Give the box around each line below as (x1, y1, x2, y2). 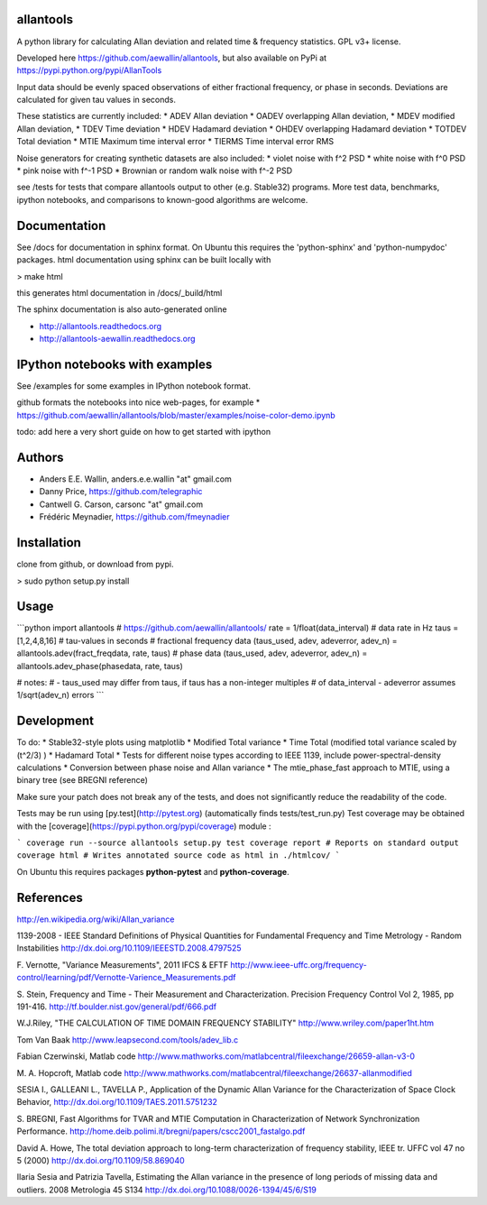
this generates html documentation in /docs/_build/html (16, 287, 223, 298)
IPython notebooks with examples (16, 356, 213, 372)
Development (16, 713, 95, 729)
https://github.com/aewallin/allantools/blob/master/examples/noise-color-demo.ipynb (16, 409, 335, 420)
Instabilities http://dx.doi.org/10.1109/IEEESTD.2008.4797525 (16, 943, 243, 953)
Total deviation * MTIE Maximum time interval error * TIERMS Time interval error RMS (16, 136, 334, 147)
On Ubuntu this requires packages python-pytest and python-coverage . (16, 866, 289, 877)
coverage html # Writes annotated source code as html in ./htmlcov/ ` (16, 851, 341, 860)
